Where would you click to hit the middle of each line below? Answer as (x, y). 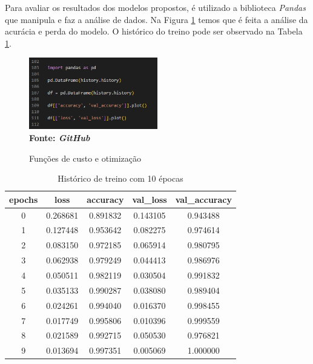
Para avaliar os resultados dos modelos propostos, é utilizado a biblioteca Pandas (155, 7)
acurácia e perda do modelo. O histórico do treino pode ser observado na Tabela (154, 31)
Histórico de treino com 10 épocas (120, 178)
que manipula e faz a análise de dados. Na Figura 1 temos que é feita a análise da (156, 19)
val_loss (150, 199)
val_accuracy (203, 199)
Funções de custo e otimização (85, 158)
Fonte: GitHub (60, 137)
